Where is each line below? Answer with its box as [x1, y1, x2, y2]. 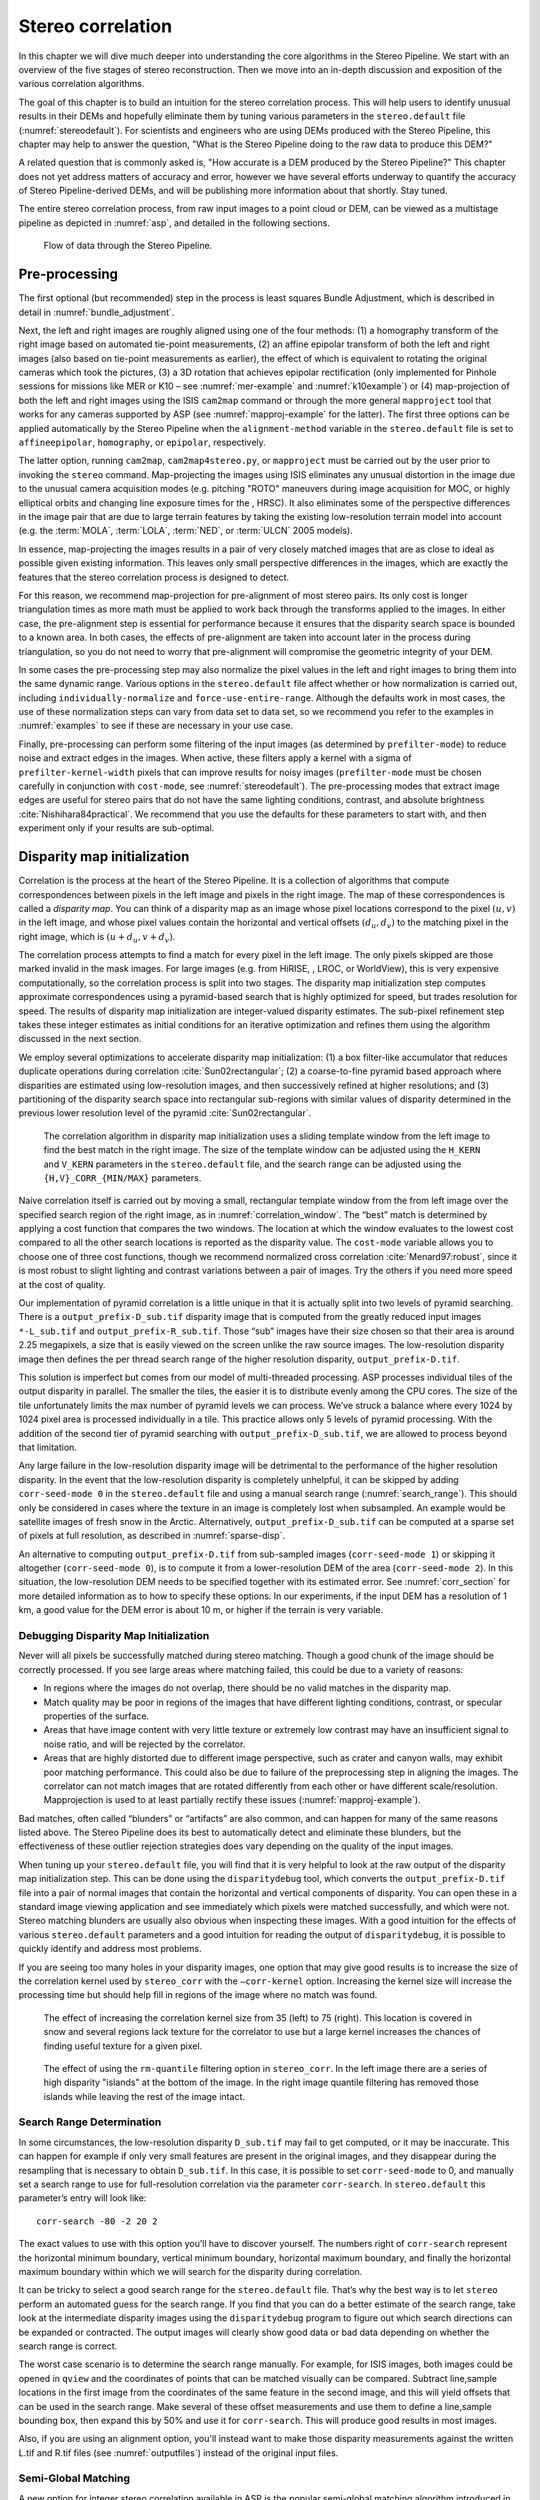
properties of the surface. [43, 1710, 150, 1722]
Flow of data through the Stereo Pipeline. [43, 240, 213, 252]
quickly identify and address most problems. [18, 1943, 202, 1955]
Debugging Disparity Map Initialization [18, 1629, 210, 1643]
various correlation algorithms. [18, 78, 145, 90]
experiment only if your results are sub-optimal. [18, 822, 215, 834]
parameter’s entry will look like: [18, 2192, 147, 2204]
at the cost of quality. [18, 1278, 106, 1290]
